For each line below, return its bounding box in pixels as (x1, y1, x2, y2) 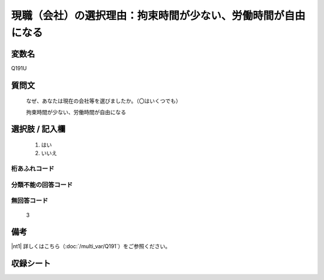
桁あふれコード (11, 165, 55, 173)
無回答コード (11, 196, 49, 205)
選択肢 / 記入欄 (11, 124, 66, 135)
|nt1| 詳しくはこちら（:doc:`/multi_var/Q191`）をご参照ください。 (11, 243, 171, 250)
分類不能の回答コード (11, 180, 73, 189)
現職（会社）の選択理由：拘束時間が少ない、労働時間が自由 (11, 9, 306, 22)
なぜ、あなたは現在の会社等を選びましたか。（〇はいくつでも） (26, 97, 181, 105)
